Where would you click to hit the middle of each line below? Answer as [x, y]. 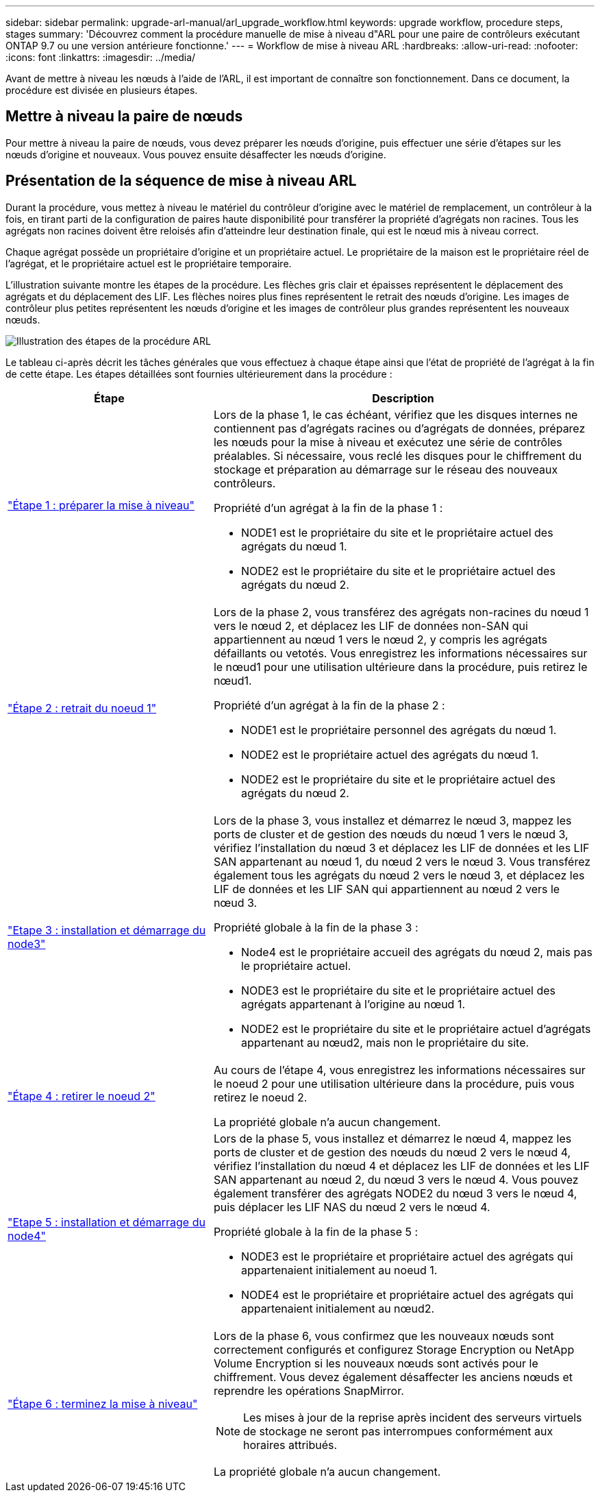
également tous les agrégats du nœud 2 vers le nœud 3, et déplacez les [399, 875]
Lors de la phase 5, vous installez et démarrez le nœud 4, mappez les [392, 1138]
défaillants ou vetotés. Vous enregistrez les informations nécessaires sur [400, 653]
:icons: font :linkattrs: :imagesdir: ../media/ [101, 57]
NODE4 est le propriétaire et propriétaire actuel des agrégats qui [407, 1294]
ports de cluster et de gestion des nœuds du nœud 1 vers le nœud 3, [391, 834]
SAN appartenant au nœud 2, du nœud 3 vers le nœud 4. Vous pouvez [396, 1179]
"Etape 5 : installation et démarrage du [107, 1222]
